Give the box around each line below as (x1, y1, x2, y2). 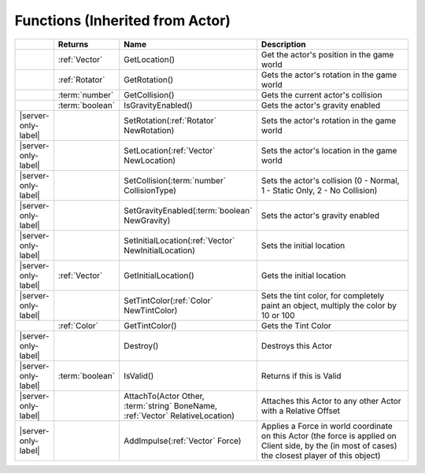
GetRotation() (123, 74, 174, 85)
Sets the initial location (261, 240, 346, 251)
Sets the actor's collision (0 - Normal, (261, 175, 400, 186)
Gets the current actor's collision (261, 89, 382, 100)
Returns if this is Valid (261, 370, 342, 381)
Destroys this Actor (261, 340, 333, 351)
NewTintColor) (123, 305, 178, 316)
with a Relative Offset (261, 405, 340, 416)
